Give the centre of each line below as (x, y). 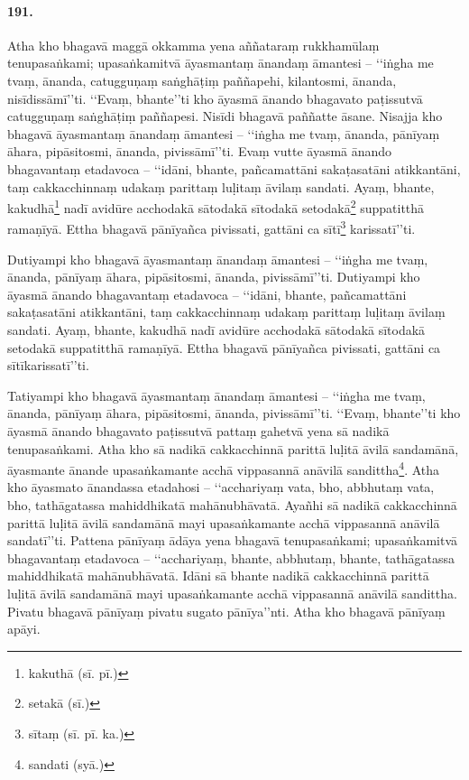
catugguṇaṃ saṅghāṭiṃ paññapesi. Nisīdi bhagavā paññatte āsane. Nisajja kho (225, 116)
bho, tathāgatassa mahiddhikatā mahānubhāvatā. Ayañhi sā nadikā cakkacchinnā (232, 505)
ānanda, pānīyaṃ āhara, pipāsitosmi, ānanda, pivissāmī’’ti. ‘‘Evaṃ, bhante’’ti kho (234, 413)
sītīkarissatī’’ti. (48, 365)
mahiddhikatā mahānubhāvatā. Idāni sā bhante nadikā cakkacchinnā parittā (218, 576)
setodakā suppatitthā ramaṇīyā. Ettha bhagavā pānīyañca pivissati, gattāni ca (224, 347)
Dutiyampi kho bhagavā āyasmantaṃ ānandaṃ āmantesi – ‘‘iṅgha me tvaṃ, (218, 259)
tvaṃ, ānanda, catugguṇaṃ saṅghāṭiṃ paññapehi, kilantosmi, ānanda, (202, 80)
